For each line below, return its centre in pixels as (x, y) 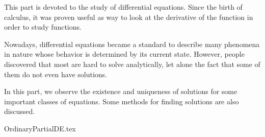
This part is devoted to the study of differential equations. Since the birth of (123, 7)
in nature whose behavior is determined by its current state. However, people (124, 54)
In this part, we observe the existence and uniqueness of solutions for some (121, 91)
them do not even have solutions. (56, 74)
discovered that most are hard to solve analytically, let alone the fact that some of (132, 64)
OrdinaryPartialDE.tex (40, 128)
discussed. (20, 111)
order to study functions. (43, 27)
